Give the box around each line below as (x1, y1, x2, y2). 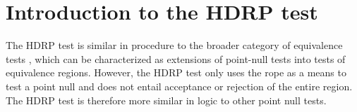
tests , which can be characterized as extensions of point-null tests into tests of (6, 51, 346, 66)
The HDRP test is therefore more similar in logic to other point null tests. (6, 92, 327, 107)
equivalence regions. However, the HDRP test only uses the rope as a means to (6, 65, 346, 80)
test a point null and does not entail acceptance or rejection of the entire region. (6, 78, 353, 93)
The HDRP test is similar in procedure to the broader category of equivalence (6, 38, 343, 52)
